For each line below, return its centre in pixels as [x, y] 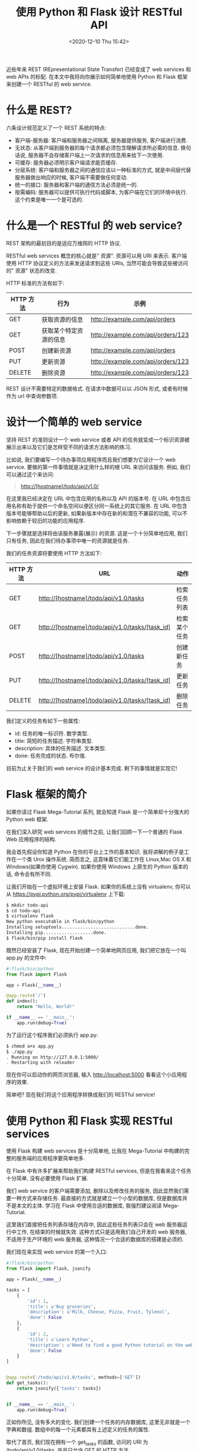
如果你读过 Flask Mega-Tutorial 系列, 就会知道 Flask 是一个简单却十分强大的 [98, 812]
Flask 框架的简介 [47, 794]
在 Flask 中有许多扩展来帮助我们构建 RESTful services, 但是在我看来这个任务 [99, 1171]
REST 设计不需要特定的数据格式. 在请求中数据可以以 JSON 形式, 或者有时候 [97, 388]
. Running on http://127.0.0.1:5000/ [52, 1057]
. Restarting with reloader [41, 1063]
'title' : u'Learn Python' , [60, 1339]
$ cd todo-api [24, 911]
